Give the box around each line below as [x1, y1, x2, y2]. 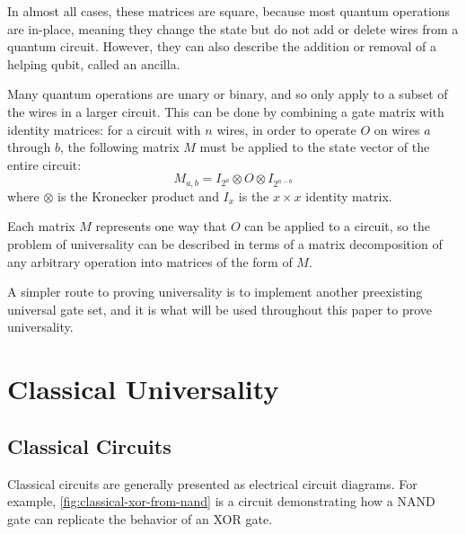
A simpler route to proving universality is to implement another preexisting [7, 282, 423, 301]
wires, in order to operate [216, 120, 356, 138]
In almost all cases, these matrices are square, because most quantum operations [7, 2, 451, 20]
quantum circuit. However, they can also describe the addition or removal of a [7, 37, 436, 56]
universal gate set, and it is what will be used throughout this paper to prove [7, 299, 433, 318]
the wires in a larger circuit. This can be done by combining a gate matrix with [7, 102, 444, 120]
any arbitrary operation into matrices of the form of [7, 252, 293, 271]
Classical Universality [7, 370, 279, 407]
